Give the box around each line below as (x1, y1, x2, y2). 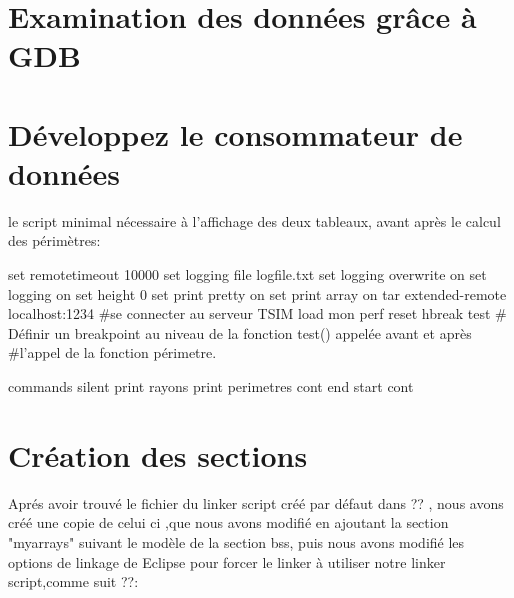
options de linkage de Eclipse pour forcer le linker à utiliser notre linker (8, 551, 446, 572)
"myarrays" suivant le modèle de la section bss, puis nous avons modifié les (8, 531, 465, 552)
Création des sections (8, 434, 308, 475)
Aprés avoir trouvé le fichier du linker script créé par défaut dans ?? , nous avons (8, 492, 504, 513)
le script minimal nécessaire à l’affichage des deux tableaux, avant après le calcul (8, 210, 501, 231)
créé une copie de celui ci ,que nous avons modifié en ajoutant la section (8, 512, 449, 533)
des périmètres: (8, 230, 101, 251)
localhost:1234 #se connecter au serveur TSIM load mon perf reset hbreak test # (8, 303, 507, 324)
